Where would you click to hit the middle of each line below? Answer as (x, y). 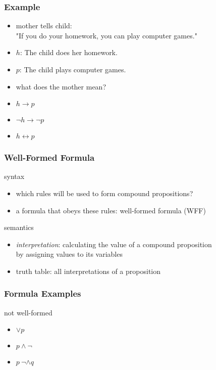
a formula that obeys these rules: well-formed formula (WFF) (111, 210)
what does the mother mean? (61, 86)
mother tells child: (44, 26)
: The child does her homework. (69, 52)
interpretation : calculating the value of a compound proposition (114, 244)
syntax (14, 176)
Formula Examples (43, 293)
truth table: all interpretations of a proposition (88, 271)
